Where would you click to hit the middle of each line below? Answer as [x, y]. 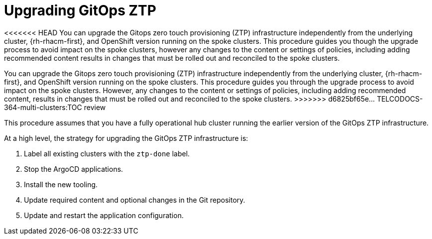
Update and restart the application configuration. [104, 215]
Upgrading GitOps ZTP [80, 10]
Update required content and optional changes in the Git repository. [135, 200]
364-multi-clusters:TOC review [55, 107]
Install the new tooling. [61, 184]
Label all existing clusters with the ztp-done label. [107, 153]
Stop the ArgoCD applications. [74, 169]
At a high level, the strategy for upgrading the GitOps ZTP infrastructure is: [126, 138]
